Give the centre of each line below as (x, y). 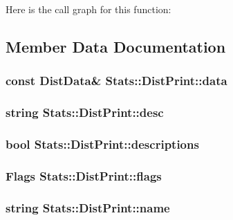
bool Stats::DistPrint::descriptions (102, 144)
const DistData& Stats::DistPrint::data (116, 81)
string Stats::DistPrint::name (88, 207)
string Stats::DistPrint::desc (85, 112)
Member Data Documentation (116, 46)
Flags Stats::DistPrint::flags (84, 175)
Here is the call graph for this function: (88, 9)
